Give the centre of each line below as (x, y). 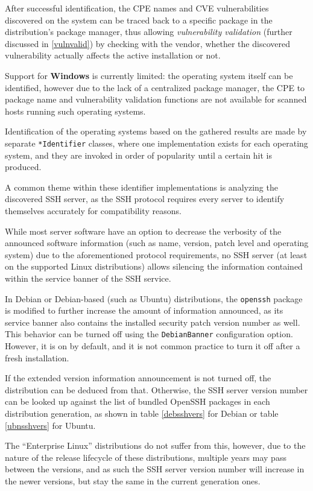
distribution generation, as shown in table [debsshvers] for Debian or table (142, 413)
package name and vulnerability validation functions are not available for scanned (156, 99)
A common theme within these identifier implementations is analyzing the (141, 187)
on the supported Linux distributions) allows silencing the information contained (154, 266)
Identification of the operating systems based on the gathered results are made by (156, 131)
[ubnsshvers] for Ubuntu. (50, 425)
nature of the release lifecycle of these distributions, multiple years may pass (146, 457)
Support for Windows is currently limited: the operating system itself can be (149, 75)
